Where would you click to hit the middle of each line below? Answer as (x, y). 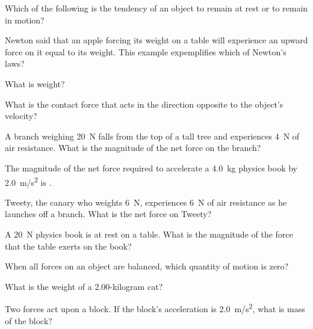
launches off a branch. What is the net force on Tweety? (108, 214)
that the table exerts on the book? (68, 246)
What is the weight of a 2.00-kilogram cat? (84, 286)
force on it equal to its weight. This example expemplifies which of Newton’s (146, 51)
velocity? (21, 116)
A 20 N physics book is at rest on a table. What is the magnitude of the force (149, 234)
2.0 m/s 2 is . (28, 181)
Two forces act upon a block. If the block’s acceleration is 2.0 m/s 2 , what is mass (155, 308)
